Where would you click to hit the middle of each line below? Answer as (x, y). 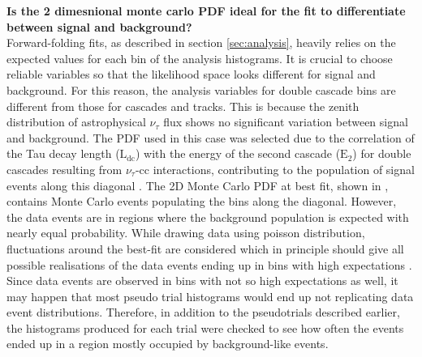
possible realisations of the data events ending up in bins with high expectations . (209, 264)
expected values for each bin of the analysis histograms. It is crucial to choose (200, 58)
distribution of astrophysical (76, 122)
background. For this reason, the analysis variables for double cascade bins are (201, 89)
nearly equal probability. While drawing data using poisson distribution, (186, 233)
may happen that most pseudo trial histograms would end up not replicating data (210, 296)
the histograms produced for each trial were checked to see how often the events (205, 327)
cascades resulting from (65, 169)
